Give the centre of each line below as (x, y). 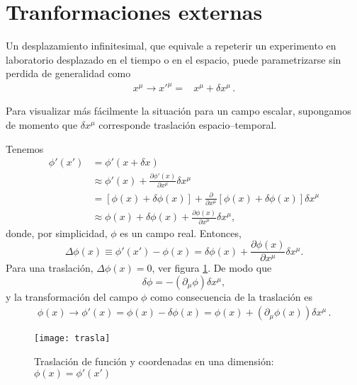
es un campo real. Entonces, (181, 232)
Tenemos (25, 148)
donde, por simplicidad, (57, 232)
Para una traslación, (50, 268)
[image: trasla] (72, 339)
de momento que (42, 125)
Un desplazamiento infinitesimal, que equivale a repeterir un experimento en (171, 46)
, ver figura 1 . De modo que (212, 268)
